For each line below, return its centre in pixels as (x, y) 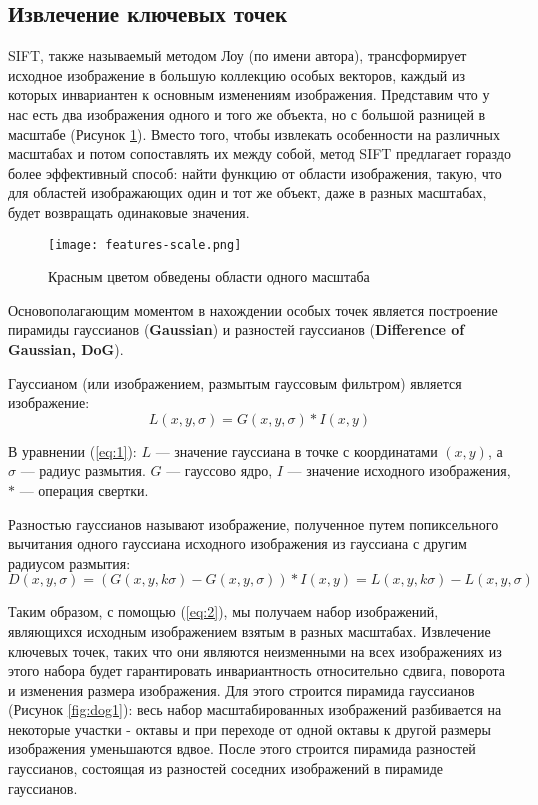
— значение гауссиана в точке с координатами (296, 450)
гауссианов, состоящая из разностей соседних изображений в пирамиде (226, 768)
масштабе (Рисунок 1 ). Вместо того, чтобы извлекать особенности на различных (254, 133)
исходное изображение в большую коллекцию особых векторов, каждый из (236, 74)
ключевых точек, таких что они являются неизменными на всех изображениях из (255, 650)
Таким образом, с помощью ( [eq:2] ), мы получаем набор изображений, (223, 611)
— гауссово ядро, (219, 470)
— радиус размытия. (83, 470)
